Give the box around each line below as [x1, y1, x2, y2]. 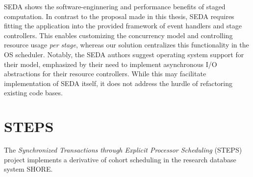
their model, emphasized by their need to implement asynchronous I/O [4, 59, 217, 69]
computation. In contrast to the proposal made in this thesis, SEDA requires [4, 11, 234, 21]
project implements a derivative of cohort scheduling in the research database [4, 154, 236, 164]
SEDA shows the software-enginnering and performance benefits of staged [4, 1, 226, 11]
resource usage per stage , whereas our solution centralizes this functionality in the [4, 40, 249, 50]
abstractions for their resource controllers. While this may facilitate [4, 68, 206, 79]
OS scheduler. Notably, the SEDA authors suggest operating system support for [4, 49, 244, 59]
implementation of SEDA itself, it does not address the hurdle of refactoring [4, 78, 232, 88]
